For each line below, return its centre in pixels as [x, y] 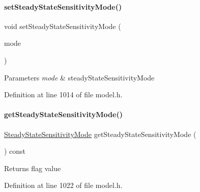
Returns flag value [33, 168]
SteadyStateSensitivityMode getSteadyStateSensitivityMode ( [100, 134]
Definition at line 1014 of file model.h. [63, 94]
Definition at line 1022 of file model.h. [63, 185]
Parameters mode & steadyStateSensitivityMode [79, 77]
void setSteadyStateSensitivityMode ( [63, 26]
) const [15, 151]
